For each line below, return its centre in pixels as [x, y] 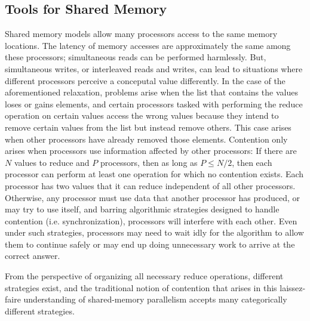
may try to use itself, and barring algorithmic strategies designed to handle [142, 209]
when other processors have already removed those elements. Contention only [146, 139]
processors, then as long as [149, 162]
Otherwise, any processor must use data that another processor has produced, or [153, 197]
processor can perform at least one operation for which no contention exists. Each [154, 174]
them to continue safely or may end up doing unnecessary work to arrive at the [150, 244]
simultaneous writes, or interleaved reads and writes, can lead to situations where [154, 68]
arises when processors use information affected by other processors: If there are [151, 151]
